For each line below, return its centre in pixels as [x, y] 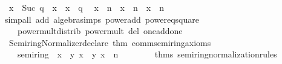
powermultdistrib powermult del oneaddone [100, 31]
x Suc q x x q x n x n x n [86, 7]
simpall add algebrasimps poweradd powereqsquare [102, 19]
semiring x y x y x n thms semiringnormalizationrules [147, 54]
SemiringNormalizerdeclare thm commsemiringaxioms [110, 42]
